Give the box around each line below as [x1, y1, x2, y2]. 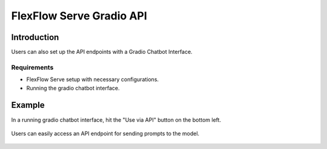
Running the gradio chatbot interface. [26, 84, 120, 91]
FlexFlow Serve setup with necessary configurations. [26, 76, 159, 83]
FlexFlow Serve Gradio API [11, 9, 148, 22]
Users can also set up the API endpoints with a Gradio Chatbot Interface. [11, 48, 193, 56]
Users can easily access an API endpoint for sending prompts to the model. [11, 130, 200, 137]
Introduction [11, 32, 59, 42]
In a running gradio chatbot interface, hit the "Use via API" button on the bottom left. [11, 116, 221, 124]
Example [11, 100, 45, 110]
